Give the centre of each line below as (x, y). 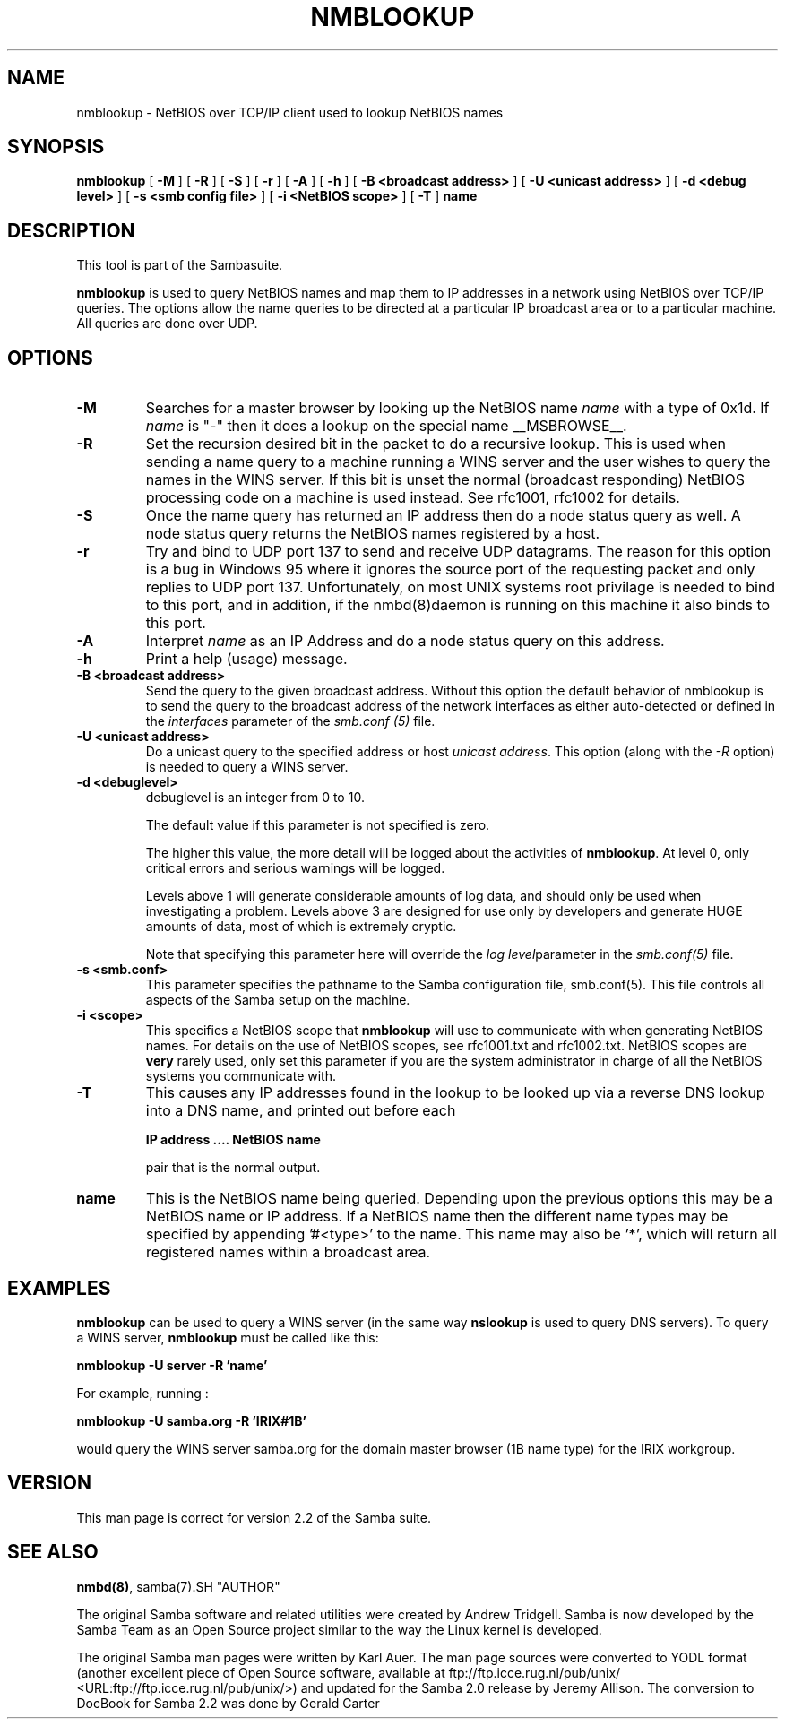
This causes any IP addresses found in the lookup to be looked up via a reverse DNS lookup (455, 1093)
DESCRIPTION (71, 230)
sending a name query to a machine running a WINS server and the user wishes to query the (458, 462)
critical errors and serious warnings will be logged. (295, 868)
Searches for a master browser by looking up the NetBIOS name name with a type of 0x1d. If (457, 408)
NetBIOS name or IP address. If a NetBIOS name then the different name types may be (437, 1217)
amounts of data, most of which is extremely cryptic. (301, 927)
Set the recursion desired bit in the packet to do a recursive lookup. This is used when (436, 444)
